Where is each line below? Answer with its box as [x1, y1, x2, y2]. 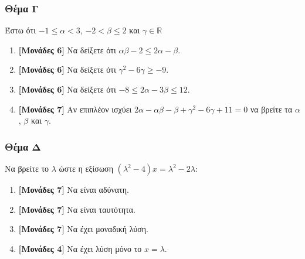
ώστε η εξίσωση [59, 162, 113, 174]
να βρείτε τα [250, 103, 293, 115]
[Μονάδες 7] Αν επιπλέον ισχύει [18, 103, 132, 115]
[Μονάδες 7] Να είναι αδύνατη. [18, 183, 129, 195]
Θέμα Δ [5, 139, 41, 154]
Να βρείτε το [5, 162, 49, 174]
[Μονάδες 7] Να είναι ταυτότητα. [18, 203, 135, 215]
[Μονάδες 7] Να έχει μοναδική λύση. [18, 223, 149, 235]
